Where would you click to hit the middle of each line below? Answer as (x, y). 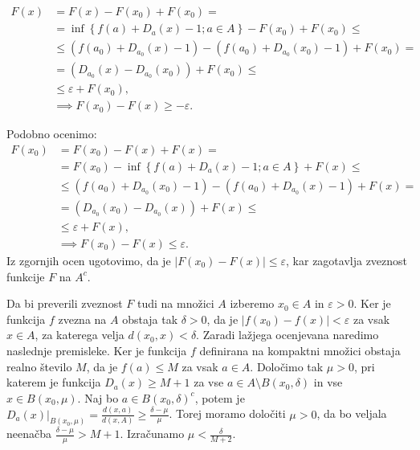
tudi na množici (175, 303)
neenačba (29, 434)
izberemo (252, 303)
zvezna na (82, 319)
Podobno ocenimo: (52, 134)
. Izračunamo (152, 434)
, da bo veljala (352, 413)
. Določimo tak (287, 366)
